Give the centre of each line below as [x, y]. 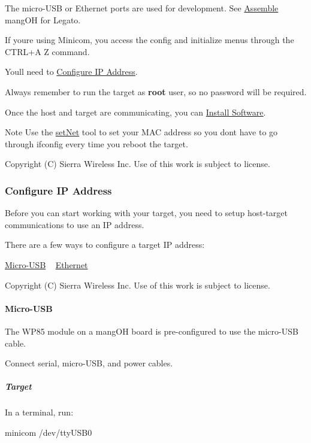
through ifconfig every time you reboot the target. [96, 143]
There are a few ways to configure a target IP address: [105, 245]
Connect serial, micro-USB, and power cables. [89, 363]
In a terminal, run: [39, 412]
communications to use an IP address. [75, 224]
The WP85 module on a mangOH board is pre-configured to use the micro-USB [152, 331]
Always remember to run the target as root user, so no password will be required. [156, 91]
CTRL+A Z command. [47, 51]
